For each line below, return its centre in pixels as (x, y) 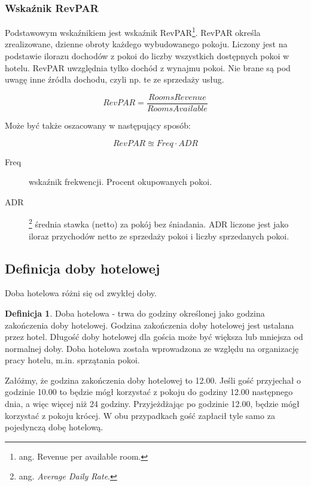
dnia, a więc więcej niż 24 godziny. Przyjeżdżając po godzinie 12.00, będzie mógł (152, 404)
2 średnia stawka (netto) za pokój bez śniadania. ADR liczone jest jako (159, 223)
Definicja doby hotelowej (83, 268)
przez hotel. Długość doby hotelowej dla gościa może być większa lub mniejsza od (154, 337)
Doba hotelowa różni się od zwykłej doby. (81, 293)
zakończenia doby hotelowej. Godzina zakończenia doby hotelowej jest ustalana (150, 325)
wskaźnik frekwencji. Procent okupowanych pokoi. (121, 182)
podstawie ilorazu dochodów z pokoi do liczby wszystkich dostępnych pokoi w (147, 56)
